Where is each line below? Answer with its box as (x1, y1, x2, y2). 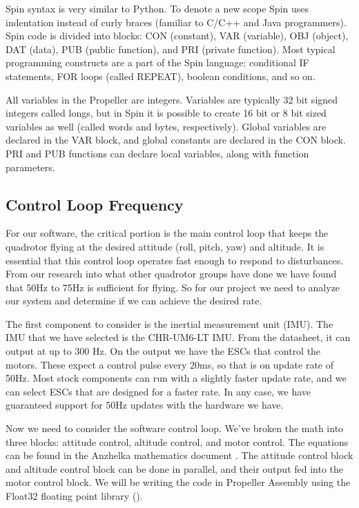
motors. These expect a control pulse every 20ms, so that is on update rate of (6, 357, 334, 371)
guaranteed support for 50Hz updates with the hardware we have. (6, 398, 284, 412)
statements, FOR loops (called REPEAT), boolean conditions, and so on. (6, 68, 316, 83)
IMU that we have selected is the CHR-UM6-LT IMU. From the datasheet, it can (6, 330, 351, 344)
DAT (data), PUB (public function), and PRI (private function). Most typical (6, 41, 336, 56)
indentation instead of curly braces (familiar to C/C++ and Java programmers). (6, 14, 347, 29)
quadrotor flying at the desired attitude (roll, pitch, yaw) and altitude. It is (6, 239, 324, 253)
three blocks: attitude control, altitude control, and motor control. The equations (6, 434, 349, 449)
